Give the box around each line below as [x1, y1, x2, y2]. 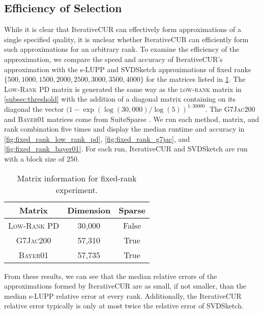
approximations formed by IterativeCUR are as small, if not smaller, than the [4, 280, 246, 291]
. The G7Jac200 [205, 103, 255, 114]
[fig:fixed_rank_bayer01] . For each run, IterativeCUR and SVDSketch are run [4, 143, 248, 154]
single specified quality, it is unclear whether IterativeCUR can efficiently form [4, 34, 249, 44]
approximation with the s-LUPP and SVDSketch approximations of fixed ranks [4, 64, 251, 74]
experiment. [55, 183, 98, 196]
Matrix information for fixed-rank [17, 172, 137, 184]
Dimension [67, 204, 111, 216]
